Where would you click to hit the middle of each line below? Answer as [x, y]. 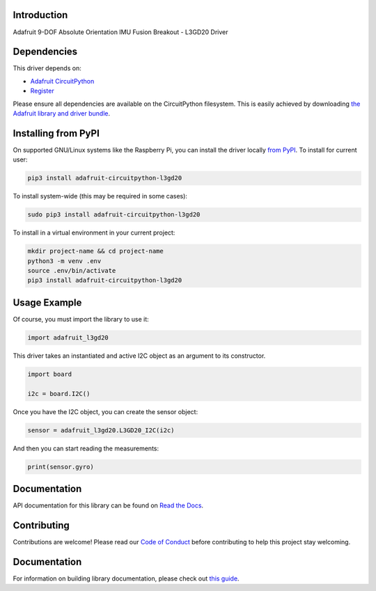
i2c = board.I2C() [59, 394]
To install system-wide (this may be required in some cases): [100, 196]
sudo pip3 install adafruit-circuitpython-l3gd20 [114, 215]
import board [50, 374]
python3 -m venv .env [64, 261]
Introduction [40, 15]
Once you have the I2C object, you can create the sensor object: [105, 411]
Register [42, 91]
